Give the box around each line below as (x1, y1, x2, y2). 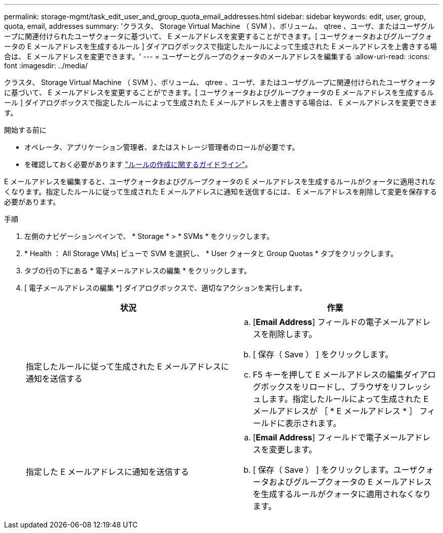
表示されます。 (285, 418, 341, 428)
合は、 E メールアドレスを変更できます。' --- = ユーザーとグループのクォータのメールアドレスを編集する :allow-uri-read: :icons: (4, 52, 430, 61)
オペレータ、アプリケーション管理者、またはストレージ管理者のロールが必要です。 (24, 143, 299, 151)
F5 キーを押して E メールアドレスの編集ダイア (253, 370, 428, 380)
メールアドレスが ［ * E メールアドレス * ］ (253, 406, 417, 416)
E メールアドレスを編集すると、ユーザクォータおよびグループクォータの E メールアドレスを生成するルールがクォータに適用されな (4, 177, 435, 186)
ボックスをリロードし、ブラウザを (261, 382, 390, 392)
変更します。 (269, 444, 317, 455)
